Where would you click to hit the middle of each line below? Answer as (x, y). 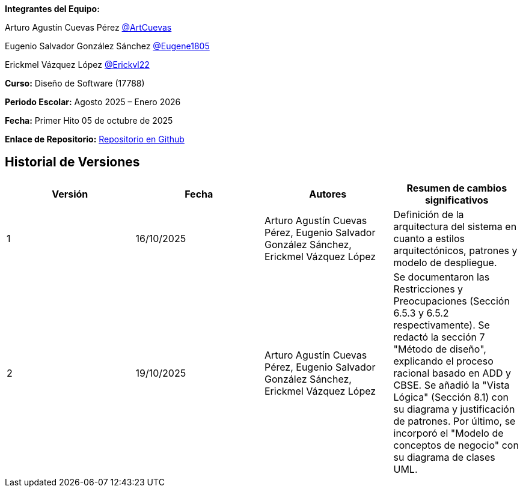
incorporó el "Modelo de (448, 433)
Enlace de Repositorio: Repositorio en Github (95, 139)
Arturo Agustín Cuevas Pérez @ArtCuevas (88, 27)
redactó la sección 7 (439, 337)
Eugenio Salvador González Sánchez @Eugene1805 (107, 46)
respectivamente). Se (442, 325)
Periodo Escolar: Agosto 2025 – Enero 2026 (93, 102)
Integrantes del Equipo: (52, 9)
